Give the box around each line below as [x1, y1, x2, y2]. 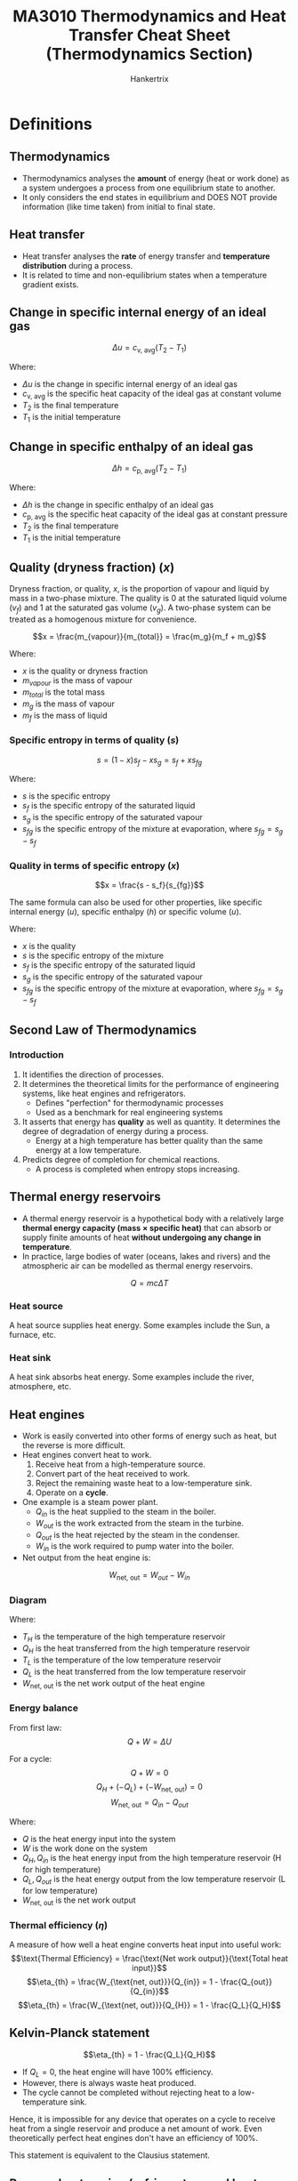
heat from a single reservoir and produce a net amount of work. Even [9, 2123, 262, 2134]
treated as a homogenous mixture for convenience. [9, 614, 197, 624]
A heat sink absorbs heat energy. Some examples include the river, [9, 1372, 254, 1382]
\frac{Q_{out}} [220, 1976, 273, 1987]
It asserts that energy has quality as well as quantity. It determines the [21, 1116, 281, 1127]
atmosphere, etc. [9, 1381, 72, 1392]
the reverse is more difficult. [21, 1440, 126, 1451]
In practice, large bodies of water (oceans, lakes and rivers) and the [21, 1251, 271, 1261]
